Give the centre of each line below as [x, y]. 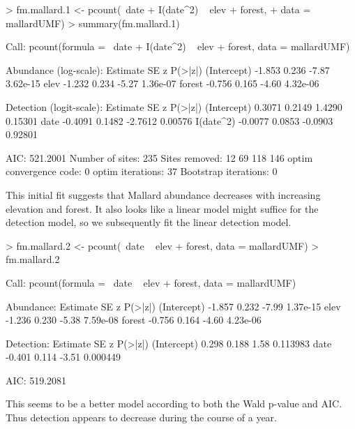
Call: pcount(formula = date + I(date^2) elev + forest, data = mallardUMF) [178, 46]
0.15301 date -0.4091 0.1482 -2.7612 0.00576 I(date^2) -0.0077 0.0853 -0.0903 [169, 120]
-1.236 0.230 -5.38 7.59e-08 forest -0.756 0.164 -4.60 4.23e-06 [134, 320]
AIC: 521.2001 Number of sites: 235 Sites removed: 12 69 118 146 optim [159, 157]
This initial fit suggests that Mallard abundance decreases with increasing [163, 194]
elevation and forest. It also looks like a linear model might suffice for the [162, 208]
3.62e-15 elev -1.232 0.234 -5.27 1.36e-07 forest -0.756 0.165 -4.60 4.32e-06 [163, 83]
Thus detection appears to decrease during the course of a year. [141, 417]
